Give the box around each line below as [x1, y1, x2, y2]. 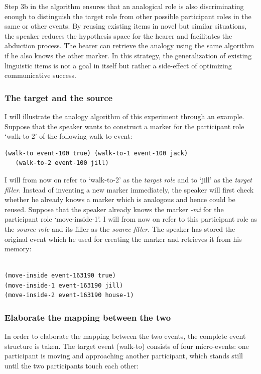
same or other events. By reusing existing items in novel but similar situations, [5, 21, 246, 31]
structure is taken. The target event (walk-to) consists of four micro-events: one [5, 340, 249, 351]
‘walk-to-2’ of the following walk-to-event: [5, 131, 133, 141]
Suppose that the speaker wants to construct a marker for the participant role [5, 121, 244, 131]
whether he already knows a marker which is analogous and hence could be [5, 194, 235, 205]
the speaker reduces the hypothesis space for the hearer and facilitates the [5, 30, 232, 41]
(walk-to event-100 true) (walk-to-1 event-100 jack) [5, 149, 188, 157]
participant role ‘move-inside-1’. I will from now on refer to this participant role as [5, 214, 257, 224]
